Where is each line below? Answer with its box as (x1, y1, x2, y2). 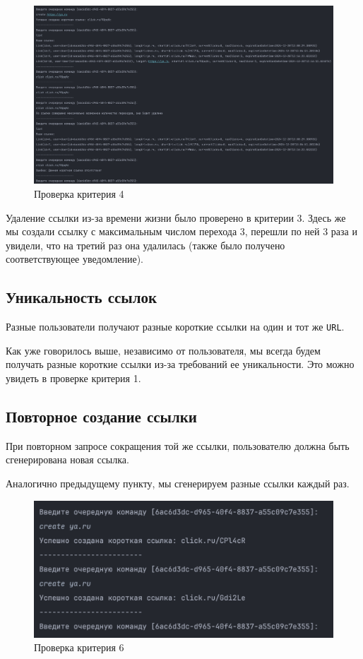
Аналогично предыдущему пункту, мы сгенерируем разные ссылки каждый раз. (6, 476, 350, 490)
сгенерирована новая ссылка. (6, 452, 129, 467)
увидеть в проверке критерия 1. (6, 371, 141, 386)
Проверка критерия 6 (34, 640, 124, 655)
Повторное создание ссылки (6, 405, 197, 427)
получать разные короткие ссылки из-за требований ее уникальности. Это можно (6, 357, 355, 372)
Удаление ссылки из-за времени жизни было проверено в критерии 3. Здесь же (6, 210, 346, 225)
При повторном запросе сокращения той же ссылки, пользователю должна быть (6, 438, 350, 453)
